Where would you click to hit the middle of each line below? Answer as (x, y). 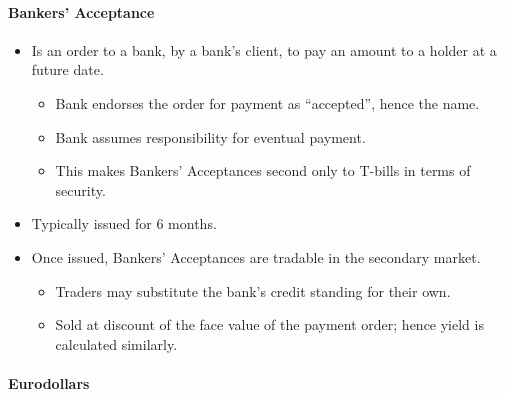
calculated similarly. (116, 343)
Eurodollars (49, 382)
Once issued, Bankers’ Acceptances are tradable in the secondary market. (256, 256)
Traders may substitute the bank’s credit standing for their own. (253, 290)
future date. (67, 69)
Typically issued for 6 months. (124, 223)
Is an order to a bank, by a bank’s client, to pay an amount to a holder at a (264, 49)
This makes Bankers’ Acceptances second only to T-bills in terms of (263, 170)
